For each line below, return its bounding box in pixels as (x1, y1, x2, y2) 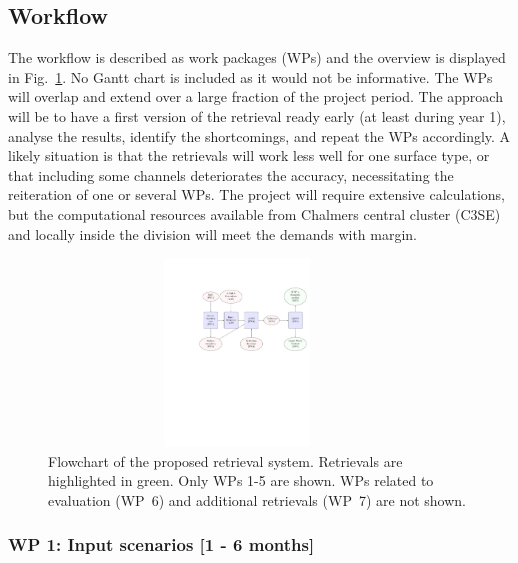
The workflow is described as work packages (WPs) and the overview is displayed (8, 47, 506, 68)
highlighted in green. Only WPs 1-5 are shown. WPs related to (48, 470, 434, 491)
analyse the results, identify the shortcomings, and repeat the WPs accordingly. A (8, 125, 511, 146)
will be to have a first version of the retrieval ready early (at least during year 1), (8, 105, 506, 126)
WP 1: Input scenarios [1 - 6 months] (8, 532, 315, 557)
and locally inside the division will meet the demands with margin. (8, 223, 418, 244)
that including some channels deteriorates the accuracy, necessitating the (8, 164, 454, 185)
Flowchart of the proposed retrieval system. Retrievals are (48, 450, 403, 471)
